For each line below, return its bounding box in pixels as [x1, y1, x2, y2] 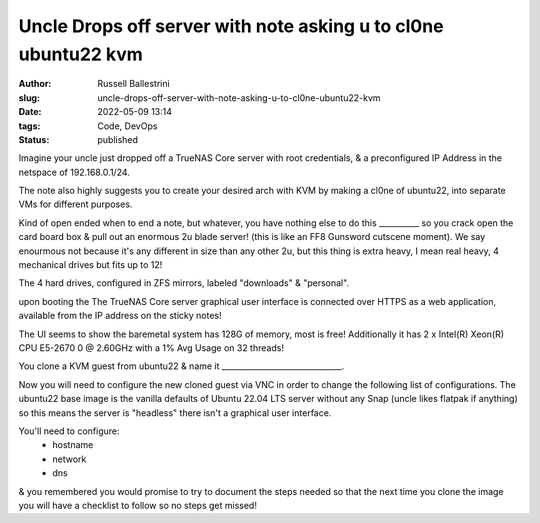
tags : [18, 120, 41, 132]
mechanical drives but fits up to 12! [18, 259, 163, 271]
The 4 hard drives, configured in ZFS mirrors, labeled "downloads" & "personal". [18, 277, 350, 289]
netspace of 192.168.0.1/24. [18, 166, 130, 178]
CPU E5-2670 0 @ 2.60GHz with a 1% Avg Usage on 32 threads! [18, 341, 285, 354]
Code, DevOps [97, 120, 158, 132]
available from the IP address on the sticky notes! [18, 310, 222, 322]
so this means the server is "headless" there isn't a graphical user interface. [18, 406, 332, 419]
